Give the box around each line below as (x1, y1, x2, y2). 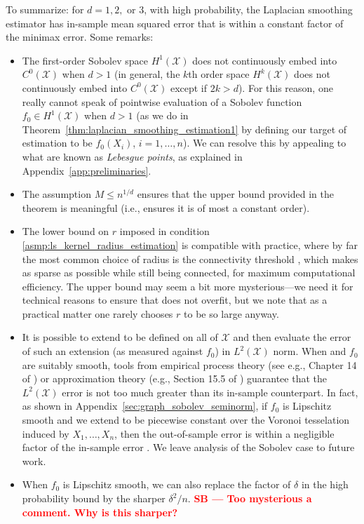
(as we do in (136, 108, 189, 123)
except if (170, 80, 208, 95)
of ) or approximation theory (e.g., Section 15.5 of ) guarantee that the (22, 371, 327, 386)
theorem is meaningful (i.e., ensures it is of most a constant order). (22, 200, 310, 215)
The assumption (22, 187, 91, 201)
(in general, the (114, 67, 180, 81)
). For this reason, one (238, 80, 333, 95)
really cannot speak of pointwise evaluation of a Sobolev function (22, 94, 302, 109)
